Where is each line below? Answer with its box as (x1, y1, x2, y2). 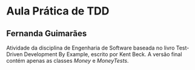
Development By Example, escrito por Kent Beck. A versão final (24, 51, 182, 58)
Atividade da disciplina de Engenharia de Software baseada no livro (6, 44, 175, 51)
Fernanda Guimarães (6, 28, 87, 39)
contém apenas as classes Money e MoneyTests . (6, 57, 129, 64)
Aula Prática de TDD (6, 4, 110, 18)
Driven (6, 51, 23, 58)
